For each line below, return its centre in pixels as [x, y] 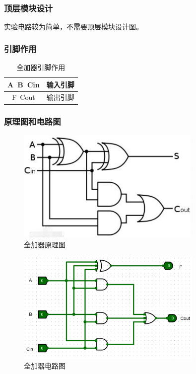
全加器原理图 [45, 244]
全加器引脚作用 [41, 67]
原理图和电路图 [33, 121]
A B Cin [24, 84]
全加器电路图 [45, 366]
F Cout [24, 97]
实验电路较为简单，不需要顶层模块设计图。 [73, 27]
